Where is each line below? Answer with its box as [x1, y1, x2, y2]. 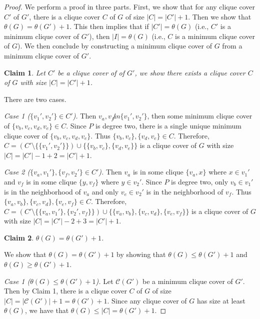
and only [91, 186, 119, 196]
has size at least [196, 295, 245, 305]
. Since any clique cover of [107, 295, 187, 305]
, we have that [25, 305, 69, 315]
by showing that [116, 249, 166, 259]
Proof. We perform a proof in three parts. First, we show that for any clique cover [4, 1, 255, 11]
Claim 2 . [4, 232, 34, 242]
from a [222, 40, 242, 51]
